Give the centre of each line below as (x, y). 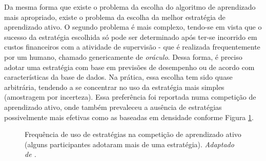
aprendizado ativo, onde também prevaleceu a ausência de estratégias (113, 107)
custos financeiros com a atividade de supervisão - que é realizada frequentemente (132, 47)
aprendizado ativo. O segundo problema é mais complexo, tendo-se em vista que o (133, 27)
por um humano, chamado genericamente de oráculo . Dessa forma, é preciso (123, 56)
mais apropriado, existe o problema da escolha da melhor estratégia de (115, 17)
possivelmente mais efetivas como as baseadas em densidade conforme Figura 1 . (129, 117)
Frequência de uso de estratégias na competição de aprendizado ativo (133, 134)
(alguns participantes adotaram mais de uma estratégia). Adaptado (129, 144)
